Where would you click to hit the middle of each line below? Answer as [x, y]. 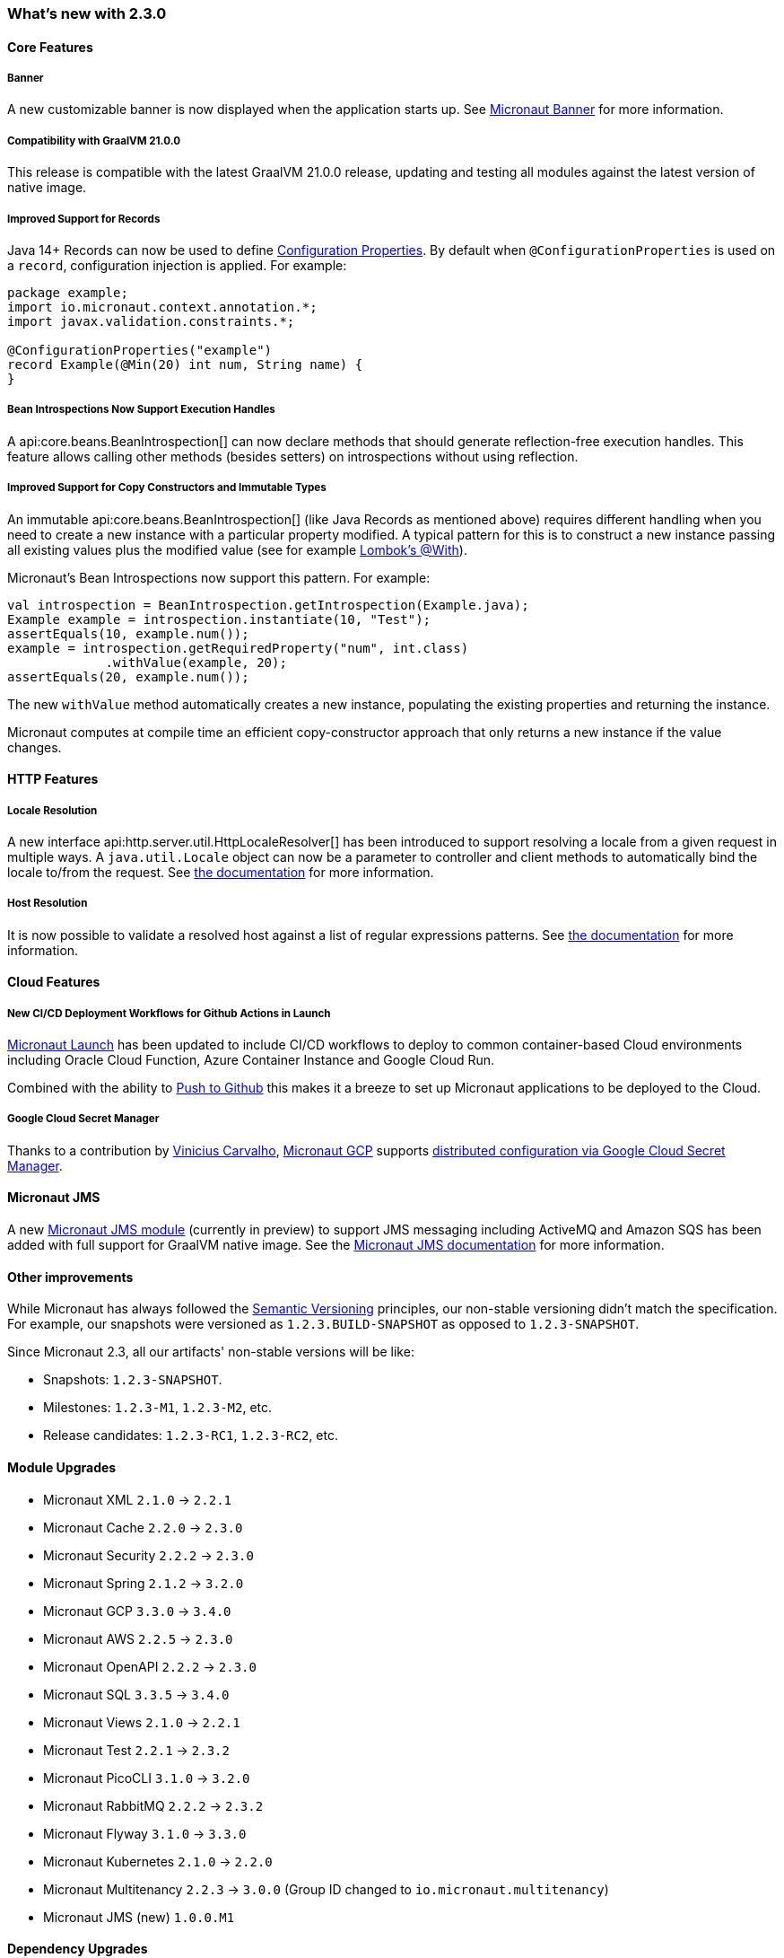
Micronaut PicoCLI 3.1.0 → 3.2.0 [147, 1778]
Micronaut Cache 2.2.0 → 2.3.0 [143, 1527]
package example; [68, 292]
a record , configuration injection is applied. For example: [177, 265]
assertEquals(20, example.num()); [128, 676]
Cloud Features [54, 982]
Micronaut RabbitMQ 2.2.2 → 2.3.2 [153, 1805]
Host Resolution [48, 904]
